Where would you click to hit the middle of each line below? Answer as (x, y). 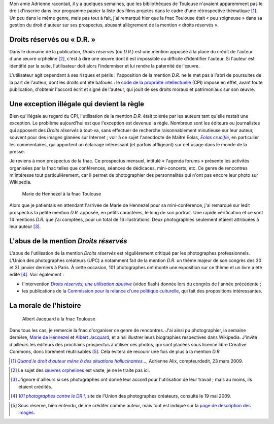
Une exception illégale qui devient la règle (77, 104)
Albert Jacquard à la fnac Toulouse (59, 319)
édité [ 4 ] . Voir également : (37, 275)
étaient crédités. (36, 386)
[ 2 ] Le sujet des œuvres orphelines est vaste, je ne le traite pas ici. (80, 370)
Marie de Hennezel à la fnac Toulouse (62, 193)
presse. (17, 151)
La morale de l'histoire (45, 305)
